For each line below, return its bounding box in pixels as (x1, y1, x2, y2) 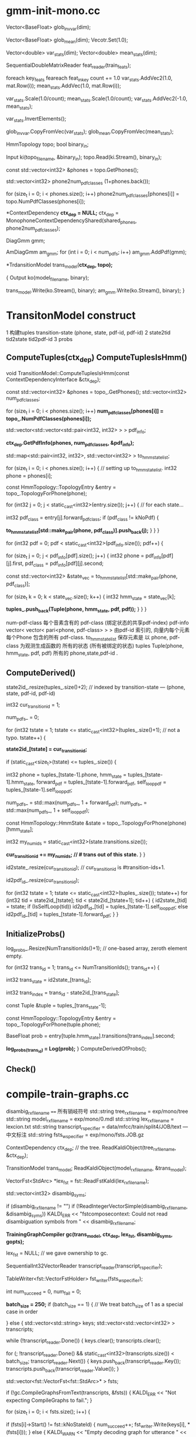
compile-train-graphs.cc (6, 1088, 129, 1101)
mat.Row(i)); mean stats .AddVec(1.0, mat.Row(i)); (6, 82, 122, 90)
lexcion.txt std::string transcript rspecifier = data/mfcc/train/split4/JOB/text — (6, 1123, 188, 1132)
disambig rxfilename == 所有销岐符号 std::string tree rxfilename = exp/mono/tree (6, 1108, 188, 1116)
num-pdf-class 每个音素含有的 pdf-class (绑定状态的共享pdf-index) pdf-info (6, 619, 189, 626)
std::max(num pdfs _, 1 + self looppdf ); (6, 806, 90, 815)
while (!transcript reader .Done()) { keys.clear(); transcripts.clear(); (6, 1337, 161, 1346)
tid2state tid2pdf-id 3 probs (6, 335, 73, 342)
